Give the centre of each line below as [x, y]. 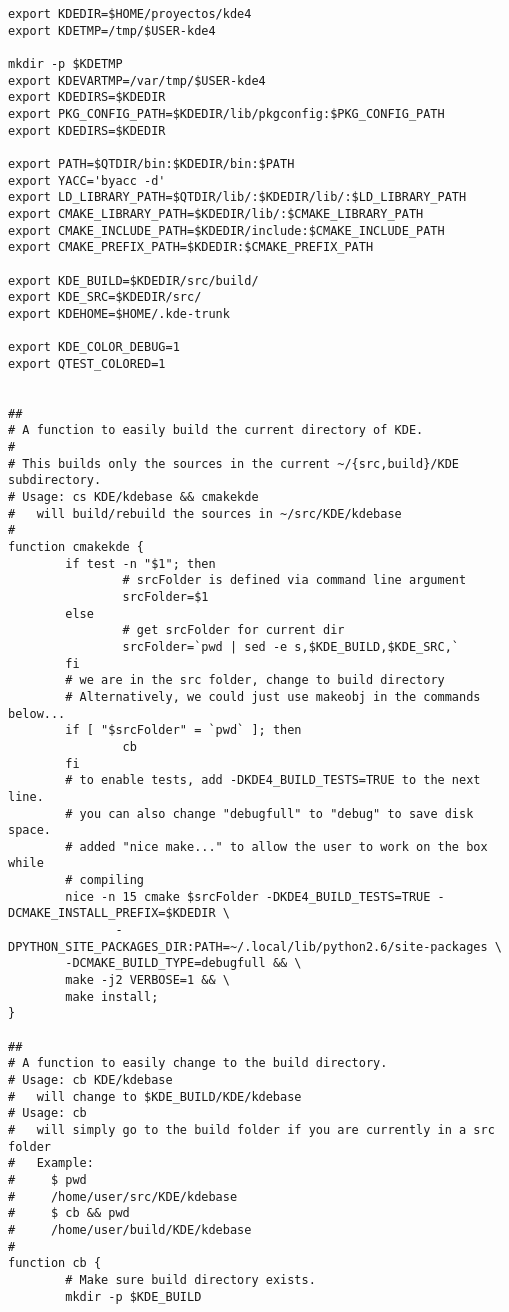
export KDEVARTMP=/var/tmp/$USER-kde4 [137, 80]
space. [29, 830]
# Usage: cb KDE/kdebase [90, 1080]
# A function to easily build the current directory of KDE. [216, 430]
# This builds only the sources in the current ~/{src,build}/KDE [234, 463]
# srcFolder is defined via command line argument [294, 580]
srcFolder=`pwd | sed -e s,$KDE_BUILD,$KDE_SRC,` [291, 646]
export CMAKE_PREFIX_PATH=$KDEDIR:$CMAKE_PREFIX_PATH [191, 247]
